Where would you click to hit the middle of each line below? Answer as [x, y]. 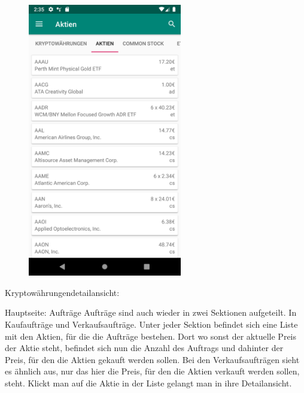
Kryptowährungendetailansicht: [62, 292]
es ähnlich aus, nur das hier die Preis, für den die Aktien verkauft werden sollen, [152, 371]
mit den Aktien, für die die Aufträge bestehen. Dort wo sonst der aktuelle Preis [151, 336]
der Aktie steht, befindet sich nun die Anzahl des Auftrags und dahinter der [144, 348]
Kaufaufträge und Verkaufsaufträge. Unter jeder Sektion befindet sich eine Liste [151, 324]
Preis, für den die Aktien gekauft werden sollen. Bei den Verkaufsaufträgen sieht [152, 359]
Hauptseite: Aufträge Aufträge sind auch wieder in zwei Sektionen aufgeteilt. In [151, 312]
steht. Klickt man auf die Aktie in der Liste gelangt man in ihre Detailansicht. [148, 383]
